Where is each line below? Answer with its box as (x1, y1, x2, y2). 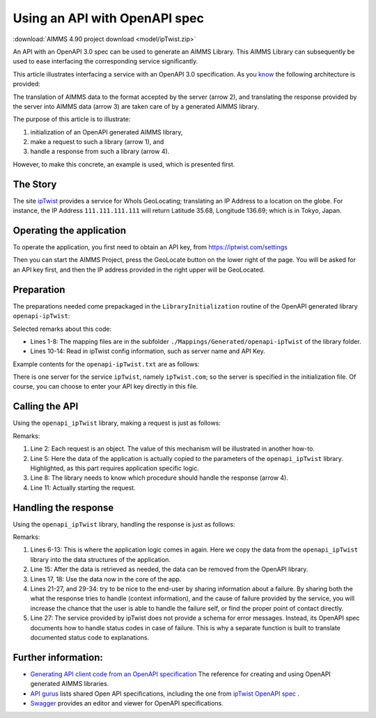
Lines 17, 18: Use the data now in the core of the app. (30, 575, 182, 583)
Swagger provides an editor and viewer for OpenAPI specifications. (30, 699, 224, 707)
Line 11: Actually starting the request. (30, 483, 136, 492)
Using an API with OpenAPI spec (13, 10, 205, 26)
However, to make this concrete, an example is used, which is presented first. (13, 160, 235, 169)
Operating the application (13, 224, 127, 236)
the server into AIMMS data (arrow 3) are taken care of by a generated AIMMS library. (13, 102, 259, 111)
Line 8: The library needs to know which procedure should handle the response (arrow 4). (30, 474, 288, 482)
